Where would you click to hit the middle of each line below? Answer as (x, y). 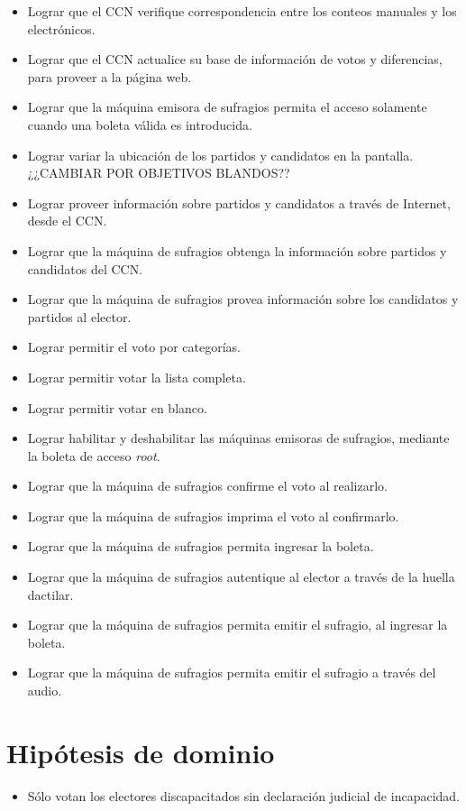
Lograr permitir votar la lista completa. (137, 377)
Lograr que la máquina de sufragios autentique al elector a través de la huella (241, 577)
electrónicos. (61, 28)
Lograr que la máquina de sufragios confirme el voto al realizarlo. (207, 486)
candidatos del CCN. (85, 268)
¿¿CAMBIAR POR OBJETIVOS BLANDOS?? (159, 173)
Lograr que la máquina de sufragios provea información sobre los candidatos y (243, 299)
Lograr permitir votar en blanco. (117, 407)
